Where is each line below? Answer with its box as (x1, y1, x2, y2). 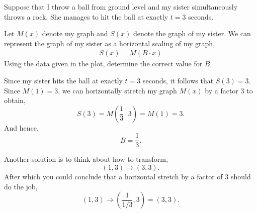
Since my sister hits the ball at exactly (4, 75, 123, 85)
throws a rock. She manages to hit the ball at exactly (4, 11, 168, 22)
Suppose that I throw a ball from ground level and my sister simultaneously (4, 2, 238, 12)
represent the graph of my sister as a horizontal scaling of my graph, (4, 38, 215, 48)
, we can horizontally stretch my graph (58, 85, 177, 95)
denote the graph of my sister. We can (133, 28, 251, 39)
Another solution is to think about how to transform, (4, 154, 168, 164)
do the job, (4, 181, 38, 191)
